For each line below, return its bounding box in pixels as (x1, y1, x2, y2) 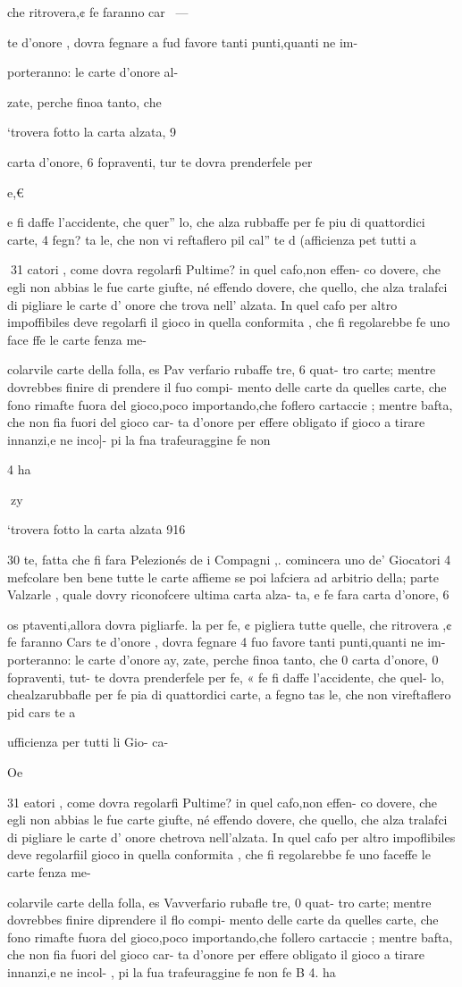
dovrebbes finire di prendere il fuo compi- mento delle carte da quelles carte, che (7, 377, 447, 396)
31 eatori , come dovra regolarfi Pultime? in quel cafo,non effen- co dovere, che (7, 792, 438, 811)
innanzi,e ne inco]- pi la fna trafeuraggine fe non (7, 430, 271, 448)
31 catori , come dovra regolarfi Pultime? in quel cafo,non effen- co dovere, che (10, 260, 441, 279)
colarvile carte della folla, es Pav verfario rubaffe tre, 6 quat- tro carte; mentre (7, 360, 436, 379)
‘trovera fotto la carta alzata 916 (7, 520, 186, 539)
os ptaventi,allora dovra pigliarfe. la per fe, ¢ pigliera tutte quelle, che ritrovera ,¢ (7, 615, 452, 633)
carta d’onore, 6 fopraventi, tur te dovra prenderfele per (7, 152, 313, 171)
